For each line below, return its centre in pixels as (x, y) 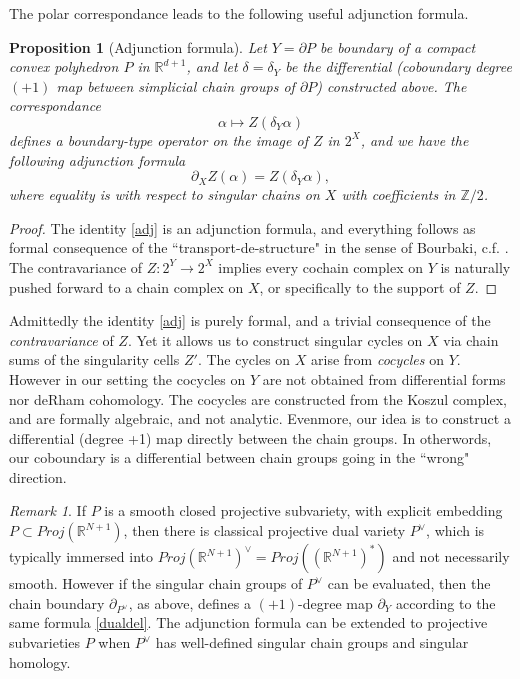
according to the (445, 602)
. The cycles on (244, 359)
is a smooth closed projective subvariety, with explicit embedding (303, 510)
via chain (471, 339)
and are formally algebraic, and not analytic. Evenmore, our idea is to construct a (260, 418)
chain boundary (57, 602)
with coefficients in (398, 194)
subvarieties (44, 642)
